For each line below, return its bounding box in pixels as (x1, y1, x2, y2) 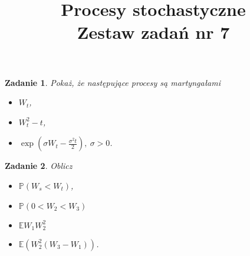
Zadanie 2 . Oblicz (5, 159, 73, 172)
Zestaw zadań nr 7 (77, 20, 230, 44)
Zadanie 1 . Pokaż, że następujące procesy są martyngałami (5, 76, 221, 88)
